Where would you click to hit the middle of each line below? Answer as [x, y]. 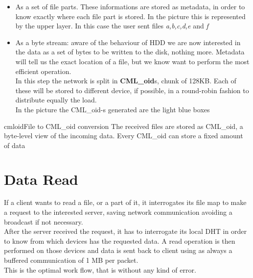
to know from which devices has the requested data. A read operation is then [120, 240]
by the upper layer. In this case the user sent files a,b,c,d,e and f [112, 26]
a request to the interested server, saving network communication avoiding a [118, 212]
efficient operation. [43, 71]
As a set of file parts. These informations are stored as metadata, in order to [130, 6]
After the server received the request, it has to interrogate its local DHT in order [125, 231]
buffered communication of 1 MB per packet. [71, 260]
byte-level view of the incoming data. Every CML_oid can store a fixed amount [124, 136]
